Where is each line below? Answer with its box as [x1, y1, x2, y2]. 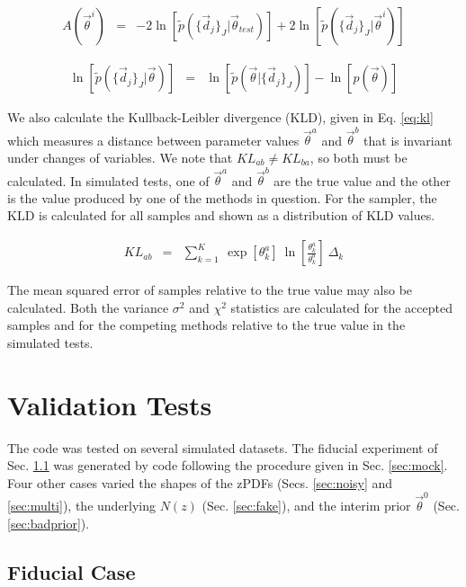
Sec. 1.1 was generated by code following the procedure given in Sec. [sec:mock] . [7, 456, 448, 475]
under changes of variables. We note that [7, 147, 233, 166]
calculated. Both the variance [7, 298, 169, 316]
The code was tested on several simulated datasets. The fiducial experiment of [7, 438, 438, 457]
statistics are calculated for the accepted [230, 298, 453, 316]
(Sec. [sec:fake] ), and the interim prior [202, 496, 411, 515]
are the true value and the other [273, 171, 451, 190]
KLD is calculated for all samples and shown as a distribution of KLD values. [7, 206, 435, 225]
